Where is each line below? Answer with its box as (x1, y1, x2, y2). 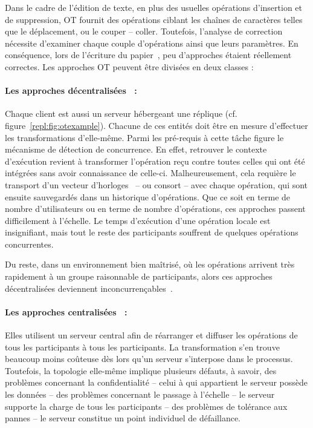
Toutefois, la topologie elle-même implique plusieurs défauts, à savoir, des (5, 364, 277, 377)
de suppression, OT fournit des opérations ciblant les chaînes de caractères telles (5, 13, 303, 25)
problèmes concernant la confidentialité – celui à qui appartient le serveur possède (5, 376, 308, 389)
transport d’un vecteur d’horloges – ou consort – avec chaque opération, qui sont (5, 178, 308, 191)
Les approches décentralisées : (5, 84, 137, 97)
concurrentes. (5, 237, 54, 250)
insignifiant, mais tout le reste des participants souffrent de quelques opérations (5, 226, 298, 239)
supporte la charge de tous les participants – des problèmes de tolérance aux (5, 400, 288, 412)
